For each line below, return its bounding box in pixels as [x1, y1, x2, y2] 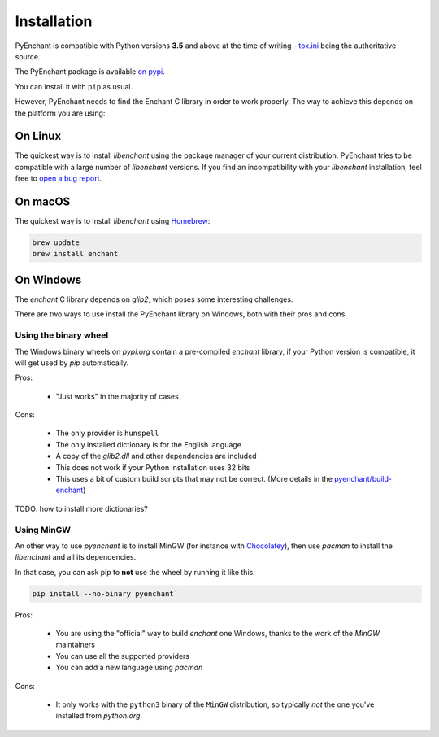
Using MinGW [15, 524, 72, 535]
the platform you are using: [15, 108, 106, 118]
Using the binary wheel [15, 329, 109, 341]
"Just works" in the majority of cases [55, 391, 179, 401]
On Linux [15, 129, 62, 143]
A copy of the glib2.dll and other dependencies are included [55, 451, 257, 461]
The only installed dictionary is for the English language [55, 439, 241, 449]
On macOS [15, 195, 71, 208]
